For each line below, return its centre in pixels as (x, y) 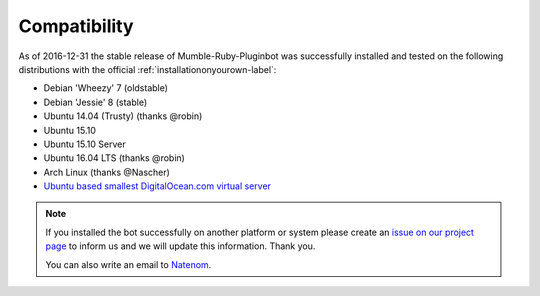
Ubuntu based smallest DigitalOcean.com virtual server (157, 186)
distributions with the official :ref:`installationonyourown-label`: (147, 69)
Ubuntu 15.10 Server (84, 144)
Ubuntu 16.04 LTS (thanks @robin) (114, 158)
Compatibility (76, 26)
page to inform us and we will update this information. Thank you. (180, 246)
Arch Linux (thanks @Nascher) (106, 172)
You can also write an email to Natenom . (128, 264)
